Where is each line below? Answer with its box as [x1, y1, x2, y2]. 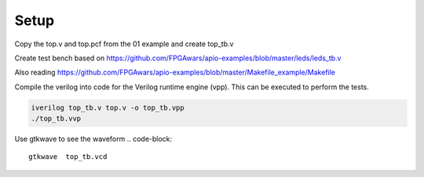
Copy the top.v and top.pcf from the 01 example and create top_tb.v [14, 39, 234, 49]
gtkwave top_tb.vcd [28, 153, 108, 161]
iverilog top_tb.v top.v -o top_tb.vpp [31, 103, 185, 112]
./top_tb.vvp [31, 114, 82, 123]
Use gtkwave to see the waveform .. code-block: [14, 134, 173, 144]
